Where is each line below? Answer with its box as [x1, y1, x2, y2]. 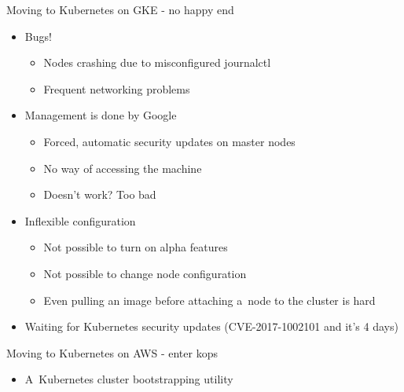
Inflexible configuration [24, 212, 136, 229]
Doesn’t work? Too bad [43, 186, 156, 203]
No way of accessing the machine [43, 159, 202, 176]
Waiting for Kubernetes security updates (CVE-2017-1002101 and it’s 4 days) [24, 318, 398, 335]
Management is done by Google [24, 107, 177, 123]
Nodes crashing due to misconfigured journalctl [43, 54, 271, 71]
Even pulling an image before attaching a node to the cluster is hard [43, 291, 376, 308]
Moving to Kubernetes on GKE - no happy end [6, 2, 234, 17]
